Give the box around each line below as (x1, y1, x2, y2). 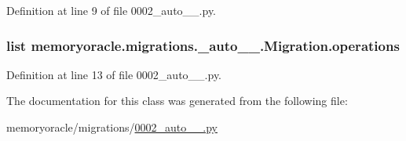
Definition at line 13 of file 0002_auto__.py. (6, 66, 222, 82)
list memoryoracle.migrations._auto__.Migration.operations (6, 35, 400, 55)
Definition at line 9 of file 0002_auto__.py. (6, 2, 217, 18)
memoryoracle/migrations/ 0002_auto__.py (6, 119, 218, 135)
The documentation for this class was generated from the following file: (6, 92, 348, 109)
